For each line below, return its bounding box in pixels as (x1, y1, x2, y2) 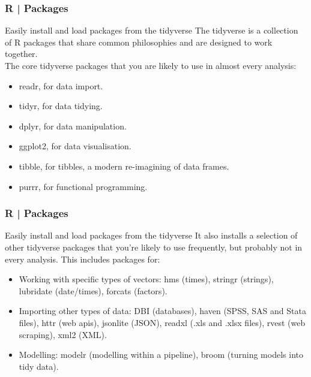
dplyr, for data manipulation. (19, 119, 127, 132)
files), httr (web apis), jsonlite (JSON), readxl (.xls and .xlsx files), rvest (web (19, 316, 306, 328)
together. (5, 47, 38, 60)
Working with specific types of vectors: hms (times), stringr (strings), (19, 273, 274, 285)
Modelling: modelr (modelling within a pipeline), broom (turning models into (19, 348, 303, 361)
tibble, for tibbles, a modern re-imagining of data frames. (19, 159, 229, 172)
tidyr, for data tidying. (19, 99, 103, 112)
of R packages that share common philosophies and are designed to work (5, 35, 273, 48)
